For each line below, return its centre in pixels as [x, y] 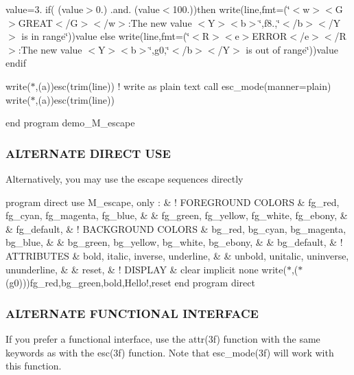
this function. [34, 366]
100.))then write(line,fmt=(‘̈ [231, 9]
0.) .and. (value [128, 9]
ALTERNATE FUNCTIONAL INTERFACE [132, 313]
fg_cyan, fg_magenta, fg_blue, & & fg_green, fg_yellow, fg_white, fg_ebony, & [177, 215]
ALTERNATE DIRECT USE [88, 153]
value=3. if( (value [45, 9]
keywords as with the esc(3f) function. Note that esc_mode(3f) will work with [170, 352]
